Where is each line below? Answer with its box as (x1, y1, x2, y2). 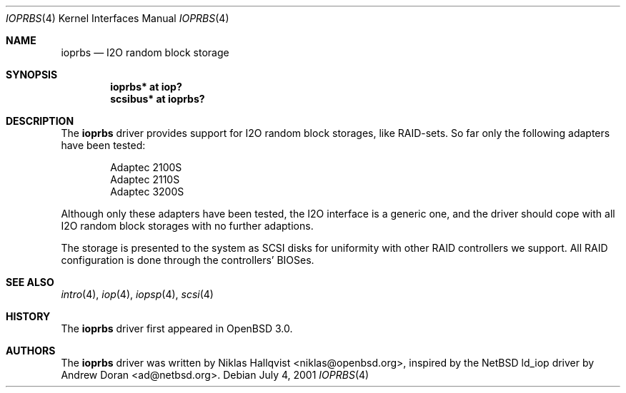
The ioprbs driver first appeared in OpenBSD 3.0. (61, 322, 293, 335)
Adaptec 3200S (110, 185, 184, 198)
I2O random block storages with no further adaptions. (61, 220, 314, 232)
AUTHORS (6, 344, 56, 357)
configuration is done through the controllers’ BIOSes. (61, 254, 314, 266)
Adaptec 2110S (110, 173, 180, 185)
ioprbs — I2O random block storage (61, 46, 229, 58)
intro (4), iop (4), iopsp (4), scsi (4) (61, 288, 214, 300)
